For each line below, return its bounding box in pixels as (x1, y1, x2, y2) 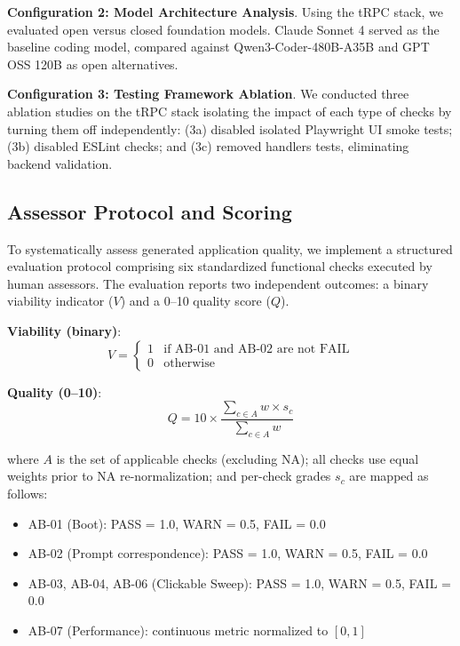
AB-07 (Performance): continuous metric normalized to (28, 620, 329, 639)
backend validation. (7, 154, 113, 172)
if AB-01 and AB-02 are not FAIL (163, 343, 350, 355)
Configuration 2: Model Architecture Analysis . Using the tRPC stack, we (7, 3, 444, 20)
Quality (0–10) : (7, 382, 102, 401)
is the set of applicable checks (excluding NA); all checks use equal (56, 449, 419, 467)
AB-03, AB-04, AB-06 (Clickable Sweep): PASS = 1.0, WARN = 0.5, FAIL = (28, 573, 451, 592)
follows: (7, 483, 48, 502)
